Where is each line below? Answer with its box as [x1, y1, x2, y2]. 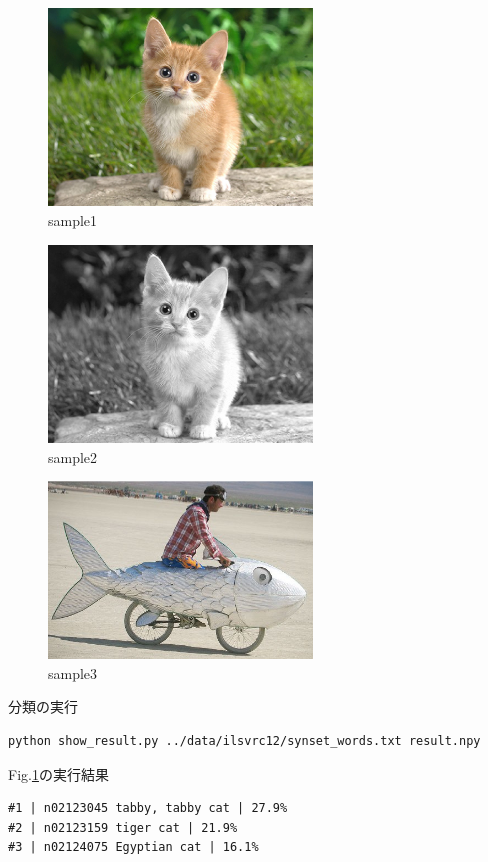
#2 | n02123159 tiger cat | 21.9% [8, 820, 238, 835]
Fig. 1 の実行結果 [8, 763, 109, 784]
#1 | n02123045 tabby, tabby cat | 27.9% [8, 801, 288, 816]
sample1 [48, 210, 98, 231]
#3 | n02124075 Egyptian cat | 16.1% [8, 840, 259, 855]
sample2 [48, 446, 98, 467]
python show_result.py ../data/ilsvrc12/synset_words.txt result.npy [8, 733, 481, 748]
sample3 [48, 662, 98, 683]
